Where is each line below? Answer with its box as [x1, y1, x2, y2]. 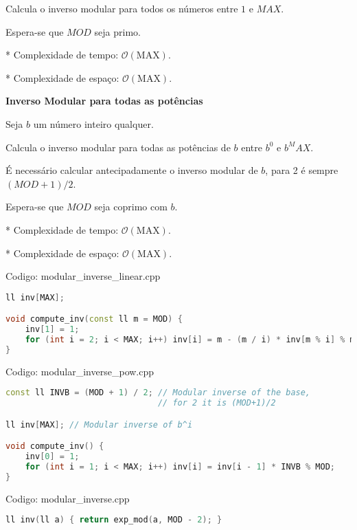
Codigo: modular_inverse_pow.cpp [5, 364, 154, 378]
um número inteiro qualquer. [33, 116, 154, 131]
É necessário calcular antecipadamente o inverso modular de [5, 163, 258, 177]
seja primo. [94, 24, 141, 38]
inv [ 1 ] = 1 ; [25, 324, 80, 335]
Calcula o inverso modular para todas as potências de [5, 140, 231, 154]
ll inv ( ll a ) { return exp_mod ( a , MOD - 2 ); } [5, 515, 222, 525]
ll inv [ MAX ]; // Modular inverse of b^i [5, 419, 193, 430]
